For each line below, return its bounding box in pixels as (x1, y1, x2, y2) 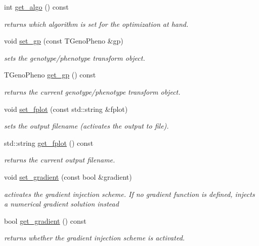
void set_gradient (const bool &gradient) (4, 171, 132, 182)
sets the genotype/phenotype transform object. (4, 52, 145, 63)
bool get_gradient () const (4, 215, 87, 226)
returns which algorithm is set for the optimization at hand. (4, 18, 189, 29)
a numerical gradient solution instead (4, 198, 119, 209)
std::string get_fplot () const (4, 137, 94, 148)
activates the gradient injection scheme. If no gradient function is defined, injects (4, 188, 255, 199)
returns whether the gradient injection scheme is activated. (4, 232, 185, 243)
